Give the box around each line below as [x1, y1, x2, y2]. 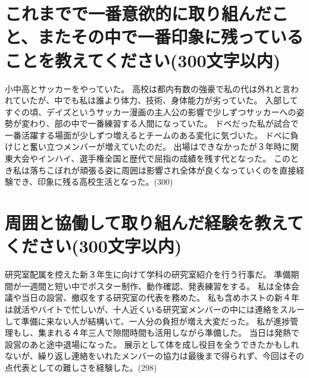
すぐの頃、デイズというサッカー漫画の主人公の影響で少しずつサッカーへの [5, 105, 296, 118]
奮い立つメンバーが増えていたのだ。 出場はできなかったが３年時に [29, 140, 291, 153]
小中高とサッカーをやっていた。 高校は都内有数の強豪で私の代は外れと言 [5, 82, 291, 94]
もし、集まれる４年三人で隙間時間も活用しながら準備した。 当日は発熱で [13, 326, 299, 339]
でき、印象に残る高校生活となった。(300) [13, 175, 173, 188]
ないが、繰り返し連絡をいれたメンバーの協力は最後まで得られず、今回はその [5, 349, 304, 362]
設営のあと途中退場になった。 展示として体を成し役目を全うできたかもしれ [5, 338, 299, 350]
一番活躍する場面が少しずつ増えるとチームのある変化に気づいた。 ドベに [5, 128, 291, 141]
